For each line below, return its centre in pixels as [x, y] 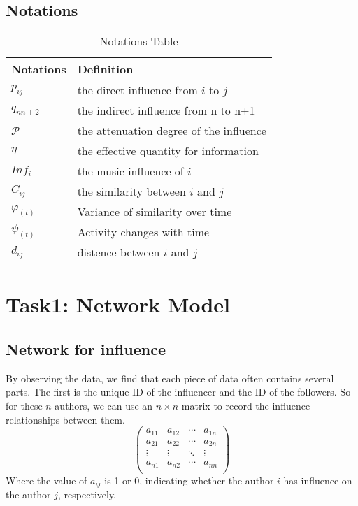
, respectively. [87, 494]
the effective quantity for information [168, 151]
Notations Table [139, 41]
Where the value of [46, 480]
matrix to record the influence [246, 405]
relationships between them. [65, 419]
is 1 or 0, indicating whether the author [189, 480]
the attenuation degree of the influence [172, 131]
